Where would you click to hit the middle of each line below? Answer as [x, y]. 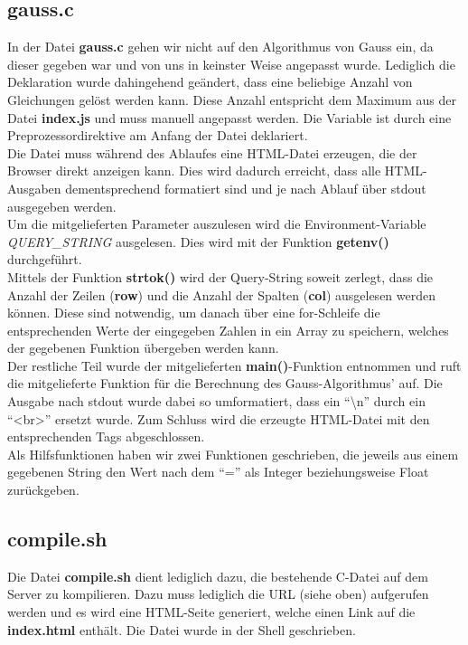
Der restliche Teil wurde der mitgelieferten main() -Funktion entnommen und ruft [234, 365]
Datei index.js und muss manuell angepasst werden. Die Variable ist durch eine [229, 117]
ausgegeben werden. [62, 206]
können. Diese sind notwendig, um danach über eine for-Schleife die [194, 313]
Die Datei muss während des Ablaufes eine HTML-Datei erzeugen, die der [212, 152]
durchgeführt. [45, 259]
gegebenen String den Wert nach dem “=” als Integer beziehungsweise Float [218, 472]
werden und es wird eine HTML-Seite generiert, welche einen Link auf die [211, 612]
